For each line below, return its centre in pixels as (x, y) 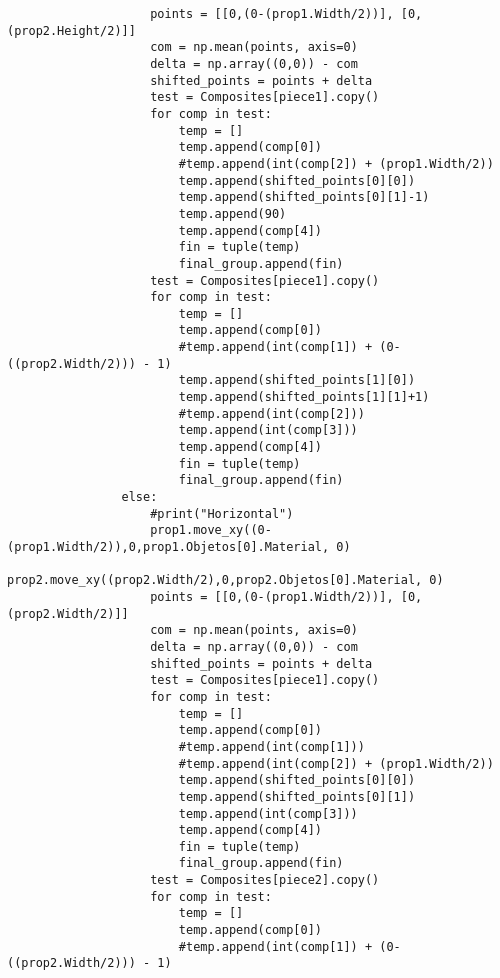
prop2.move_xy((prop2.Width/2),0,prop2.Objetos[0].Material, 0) (225, 580)
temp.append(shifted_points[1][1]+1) (304, 397)
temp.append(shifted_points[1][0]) (297, 380)
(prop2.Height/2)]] (71, 30)
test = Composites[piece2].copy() (265, 880)
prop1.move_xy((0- (211, 530)
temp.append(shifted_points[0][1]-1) (304, 197)
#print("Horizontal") (222, 513)
